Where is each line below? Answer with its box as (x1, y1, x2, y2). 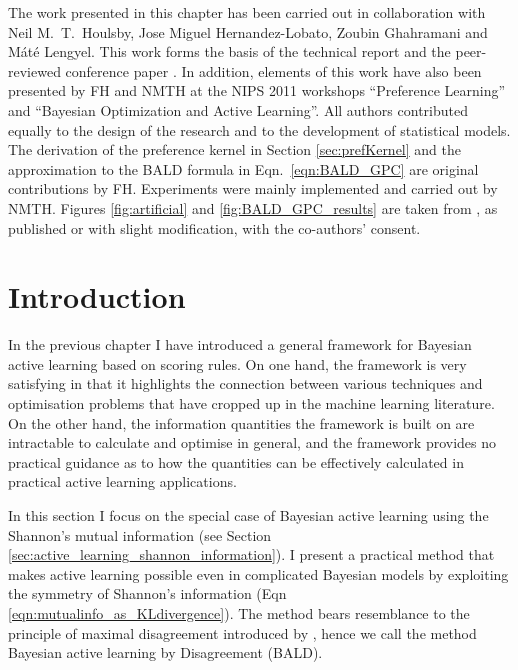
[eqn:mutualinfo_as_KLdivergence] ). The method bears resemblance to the (8, 602, 470, 623)
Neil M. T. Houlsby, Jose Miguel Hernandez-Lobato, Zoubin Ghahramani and (8, 21, 488, 42)
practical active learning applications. (8, 471, 237, 492)
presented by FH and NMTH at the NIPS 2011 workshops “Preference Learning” (8, 80, 506, 101)
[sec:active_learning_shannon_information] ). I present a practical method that (8, 544, 495, 565)
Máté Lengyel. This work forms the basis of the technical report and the (8, 41, 451, 62)
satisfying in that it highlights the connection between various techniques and (8, 373, 483, 394)
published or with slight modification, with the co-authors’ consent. (8, 217, 421, 238)
